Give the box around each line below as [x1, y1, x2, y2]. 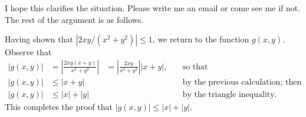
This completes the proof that [5, 100, 113, 112]
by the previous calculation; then [182, 78, 302, 86]
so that [182, 62, 208, 71]
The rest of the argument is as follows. [5, 13, 144, 25]
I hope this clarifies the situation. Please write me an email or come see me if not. [5, 2, 301, 14]
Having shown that [5, 33, 73, 45]
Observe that [5, 46, 52, 58]
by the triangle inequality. [182, 90, 277, 99]
